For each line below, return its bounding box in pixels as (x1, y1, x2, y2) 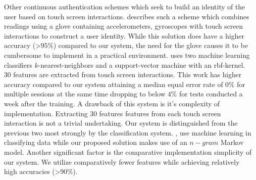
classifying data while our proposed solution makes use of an (4, 137, 187, 147)
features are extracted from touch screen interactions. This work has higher (13, 69, 242, 80)
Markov (220, 137, 244, 147)
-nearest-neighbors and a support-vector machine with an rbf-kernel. (38, 59, 245, 70)
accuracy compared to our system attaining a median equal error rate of (4, 79, 223, 89)
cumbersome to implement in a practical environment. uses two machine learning (4, 49, 250, 60)
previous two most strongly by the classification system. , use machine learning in (4, 127, 252, 137)
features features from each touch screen (99, 108, 221, 118)
